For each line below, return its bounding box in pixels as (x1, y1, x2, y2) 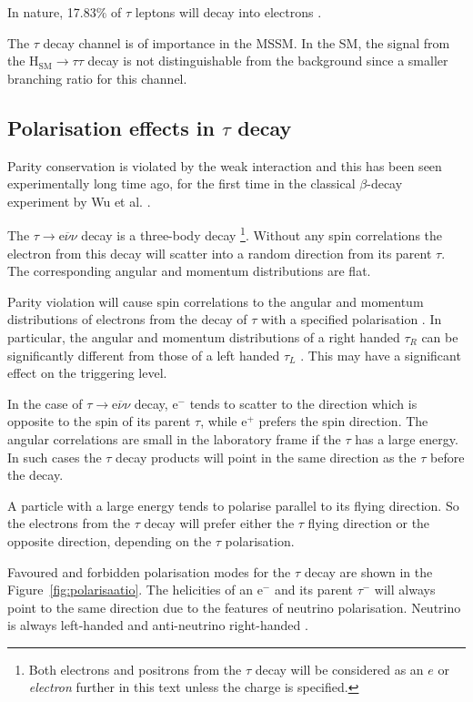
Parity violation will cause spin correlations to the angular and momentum (7, 291, 424, 310)
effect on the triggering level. (7, 363, 167, 382)
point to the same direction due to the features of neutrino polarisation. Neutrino (7, 597, 461, 616)
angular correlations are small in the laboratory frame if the (7, 429, 341, 448)
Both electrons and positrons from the (28, 659, 242, 678)
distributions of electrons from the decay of (7, 310, 247, 329)
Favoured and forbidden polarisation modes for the (7, 562, 291, 581)
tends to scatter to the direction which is (189, 393, 418, 412)
